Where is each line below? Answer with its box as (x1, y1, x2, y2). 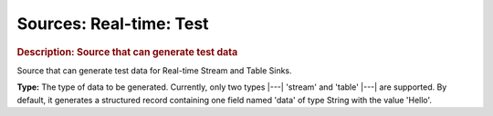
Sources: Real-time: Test (16, 14, 209, 34)
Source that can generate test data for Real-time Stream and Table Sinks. (16, 64, 292, 76)
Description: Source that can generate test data (16, 45, 238, 58)
